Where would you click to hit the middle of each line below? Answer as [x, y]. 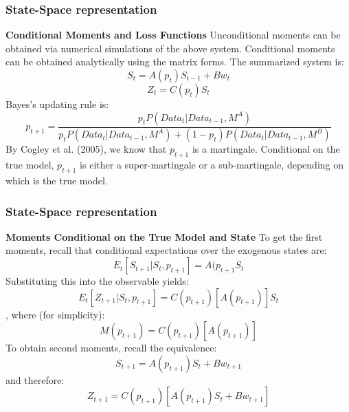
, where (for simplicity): [55, 314]
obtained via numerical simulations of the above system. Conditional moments [170, 48]
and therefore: [35, 379]
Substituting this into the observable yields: [97, 281]
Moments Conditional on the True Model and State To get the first [164, 236]
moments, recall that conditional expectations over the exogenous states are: [166, 250]
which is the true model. [57, 181]
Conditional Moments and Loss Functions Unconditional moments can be [173, 35]
